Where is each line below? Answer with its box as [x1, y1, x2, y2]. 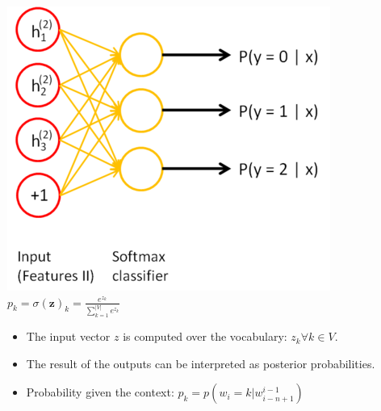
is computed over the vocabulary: [123, 328, 287, 345]
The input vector [26, 328, 111, 345]
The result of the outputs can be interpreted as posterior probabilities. [26, 354, 375, 371]
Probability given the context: [26, 384, 174, 401]
